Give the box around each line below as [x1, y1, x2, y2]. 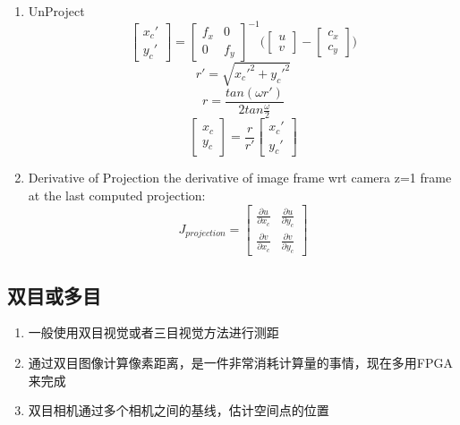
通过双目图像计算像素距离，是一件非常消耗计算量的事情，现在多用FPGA [28, 353, 453, 371]
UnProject [28, 2, 85, 20]
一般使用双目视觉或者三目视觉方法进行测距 [28, 323, 279, 342]
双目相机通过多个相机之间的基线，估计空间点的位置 [28, 401, 329, 420]
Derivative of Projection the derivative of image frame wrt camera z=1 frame [28, 168, 452, 187]
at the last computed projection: [28, 185, 206, 204]
